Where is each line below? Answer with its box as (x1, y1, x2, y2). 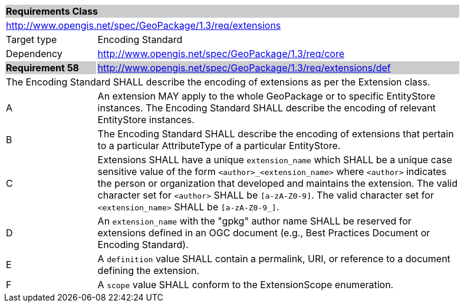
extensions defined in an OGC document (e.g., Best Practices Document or (97, 227, 430, 239)
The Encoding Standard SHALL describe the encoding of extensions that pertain (97, 128, 454, 140)
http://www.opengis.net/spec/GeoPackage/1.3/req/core (97, 48, 345, 60)
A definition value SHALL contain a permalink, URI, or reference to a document (97, 253, 450, 265)
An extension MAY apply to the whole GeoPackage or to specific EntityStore (97, 90, 436, 102)
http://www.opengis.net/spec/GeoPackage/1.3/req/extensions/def (97, 62, 391, 74)
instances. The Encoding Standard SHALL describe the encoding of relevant (97, 102, 436, 114)
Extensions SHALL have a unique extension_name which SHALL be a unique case (97, 154, 452, 166)
